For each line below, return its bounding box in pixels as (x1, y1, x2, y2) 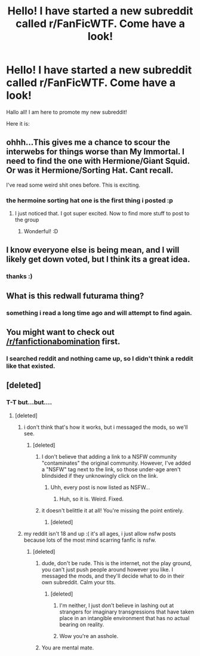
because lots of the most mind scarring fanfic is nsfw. (23, 536, 156, 544)
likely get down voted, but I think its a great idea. (6, 254, 190, 264)
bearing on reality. (59, 621, 104, 628)
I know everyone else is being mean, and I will (6, 245, 180, 255)
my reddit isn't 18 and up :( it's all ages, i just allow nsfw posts (23, 530, 176, 537)
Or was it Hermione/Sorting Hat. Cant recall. (6, 166, 174, 176)
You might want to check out (6, 327, 115, 337)
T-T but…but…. (6, 398, 53, 407)
